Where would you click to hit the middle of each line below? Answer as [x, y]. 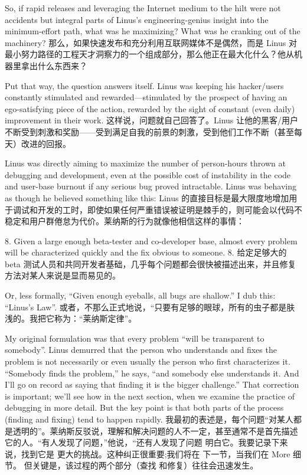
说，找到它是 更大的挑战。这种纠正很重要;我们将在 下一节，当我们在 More [148, 453]
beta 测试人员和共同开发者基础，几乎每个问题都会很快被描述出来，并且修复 [151, 263]
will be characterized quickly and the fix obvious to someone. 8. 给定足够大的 [146, 252]
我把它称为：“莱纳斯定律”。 [83, 318]
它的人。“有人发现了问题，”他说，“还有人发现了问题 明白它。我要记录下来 [146, 442]
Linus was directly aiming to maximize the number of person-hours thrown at [145, 163]
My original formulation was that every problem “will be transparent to [135, 338]
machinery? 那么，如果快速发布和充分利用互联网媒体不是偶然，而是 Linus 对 [151, 42]
